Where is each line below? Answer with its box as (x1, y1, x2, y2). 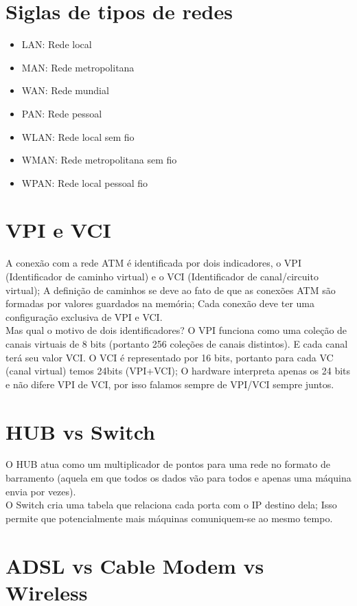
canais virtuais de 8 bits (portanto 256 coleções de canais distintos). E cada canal (5, 336, 348, 350)
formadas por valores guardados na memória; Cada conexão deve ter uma (5, 296, 315, 311)
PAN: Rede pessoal (21, 106, 102, 120)
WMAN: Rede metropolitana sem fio (21, 153, 177, 167)
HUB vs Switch (5, 417, 155, 445)
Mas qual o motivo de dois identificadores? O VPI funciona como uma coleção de (5, 323, 347, 337)
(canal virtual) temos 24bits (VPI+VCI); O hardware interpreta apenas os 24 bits (5, 363, 351, 378)
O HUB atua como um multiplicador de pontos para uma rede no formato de (5, 457, 330, 471)
